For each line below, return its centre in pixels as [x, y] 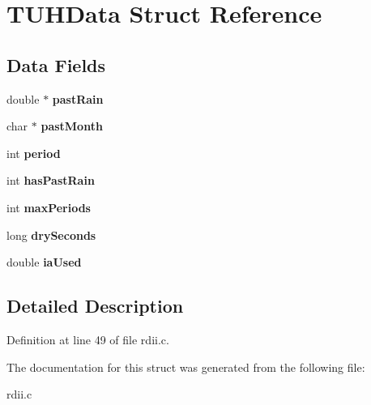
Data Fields [56, 64]
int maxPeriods [49, 207]
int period [34, 153]
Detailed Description [95, 306]
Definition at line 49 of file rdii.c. [88, 339]
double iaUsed [44, 262]
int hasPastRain [51, 180]
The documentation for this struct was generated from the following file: [186, 367]
